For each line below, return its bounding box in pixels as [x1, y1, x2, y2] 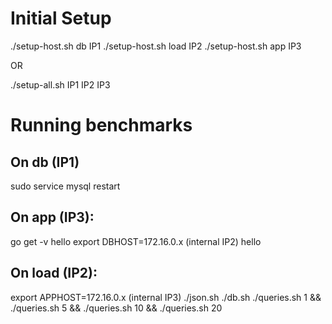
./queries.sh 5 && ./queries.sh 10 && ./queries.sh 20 [10, 302, 223, 314]
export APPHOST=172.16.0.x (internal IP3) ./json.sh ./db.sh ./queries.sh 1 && [10, 291, 322, 303]
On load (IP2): [10, 265, 98, 282]
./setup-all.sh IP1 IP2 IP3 [10, 78, 111, 91]
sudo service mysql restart [10, 180, 121, 192]
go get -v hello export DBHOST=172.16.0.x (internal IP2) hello [10, 235, 262, 247]
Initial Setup [10, 7, 112, 30]
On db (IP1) [10, 153, 80, 171]
